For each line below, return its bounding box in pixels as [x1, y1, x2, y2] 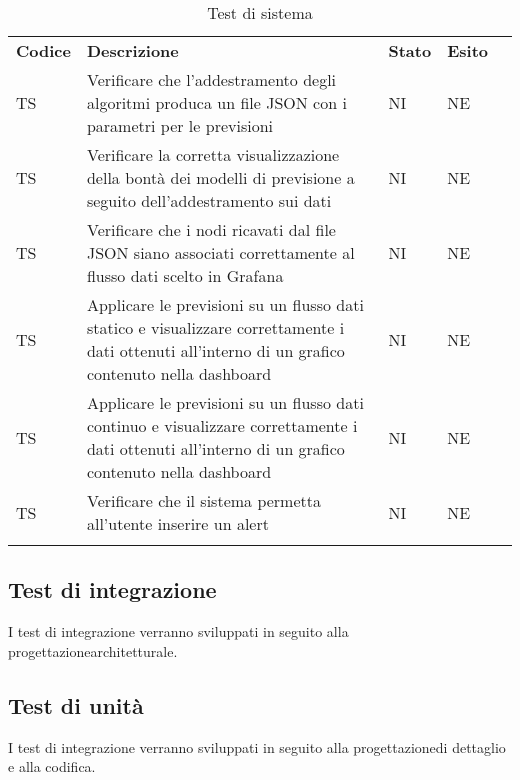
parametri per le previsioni [86, 114, 274, 137]
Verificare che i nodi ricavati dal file [86, 218, 336, 241]
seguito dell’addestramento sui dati [86, 189, 332, 212]
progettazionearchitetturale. [8, 640, 178, 661]
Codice [16, 39, 71, 62]
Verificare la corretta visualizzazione [86, 143, 340, 166]
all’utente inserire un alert [86, 512, 269, 535]
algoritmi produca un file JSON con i [86, 91, 347, 114]
